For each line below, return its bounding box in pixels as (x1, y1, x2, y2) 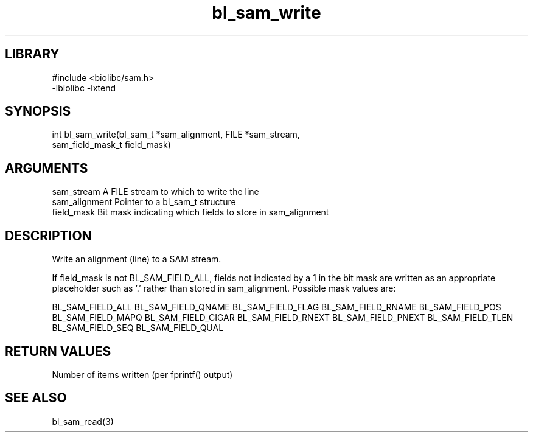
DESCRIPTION (5, 228, 92, 243)
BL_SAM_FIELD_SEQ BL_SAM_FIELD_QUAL (52, 323, 224, 334)
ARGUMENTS (5, 160, 88, 176)
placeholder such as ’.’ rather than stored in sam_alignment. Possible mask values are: (52, 283, 396, 294)
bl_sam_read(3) (52, 416, 114, 427)
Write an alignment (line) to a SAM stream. (52, 254, 221, 265)
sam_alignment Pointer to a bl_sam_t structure (52, 197, 236, 208)
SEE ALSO (5, 390, 67, 406)
